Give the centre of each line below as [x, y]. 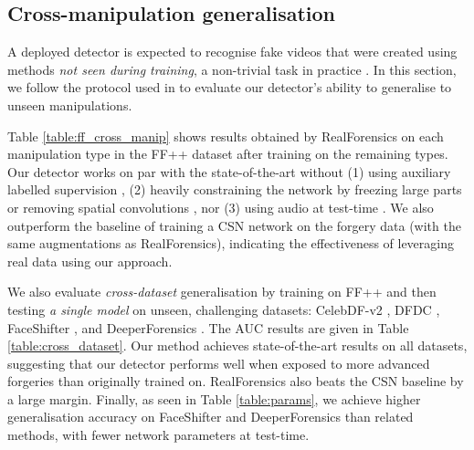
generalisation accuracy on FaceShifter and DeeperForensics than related [211, 417]
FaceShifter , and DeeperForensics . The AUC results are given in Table [208, 327]
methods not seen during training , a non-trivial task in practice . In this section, [232, 69]
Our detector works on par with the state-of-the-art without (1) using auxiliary [229, 171]
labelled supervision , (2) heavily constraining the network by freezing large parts [235, 189]
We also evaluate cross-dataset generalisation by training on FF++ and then [222, 292]
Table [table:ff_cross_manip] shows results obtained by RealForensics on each [226, 136]
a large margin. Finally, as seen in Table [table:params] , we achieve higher [214, 398]
